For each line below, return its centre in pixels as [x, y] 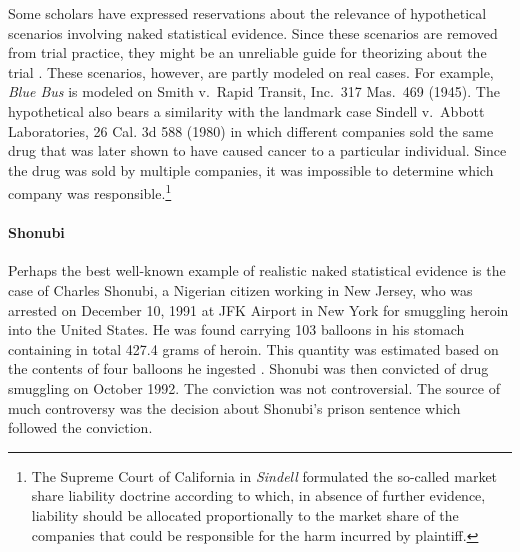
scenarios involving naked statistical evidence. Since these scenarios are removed [253, 32]
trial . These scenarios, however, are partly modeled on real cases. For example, [251, 71]
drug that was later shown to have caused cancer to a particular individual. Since [257, 150]
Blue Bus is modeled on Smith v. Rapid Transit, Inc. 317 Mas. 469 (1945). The [254, 91]
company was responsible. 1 [90, 191]
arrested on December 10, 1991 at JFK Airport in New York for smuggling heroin [258, 309]
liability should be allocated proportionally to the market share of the [245, 514]
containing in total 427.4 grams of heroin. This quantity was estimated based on [253, 348]
